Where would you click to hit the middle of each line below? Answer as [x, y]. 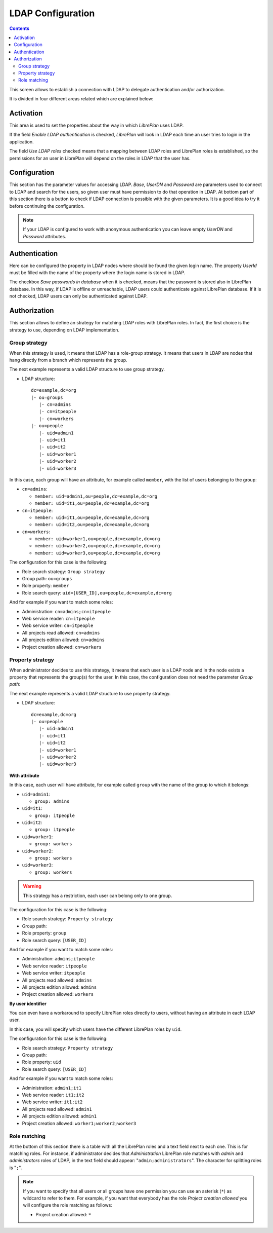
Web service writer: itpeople [54, 973]
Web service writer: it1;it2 [52, 1102]
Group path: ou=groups [47, 579]
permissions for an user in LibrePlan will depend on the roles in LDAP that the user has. [100, 158]
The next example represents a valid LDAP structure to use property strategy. [90, 693]
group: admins [52, 801]
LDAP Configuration [52, 13]
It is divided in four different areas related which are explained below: [81, 99]
